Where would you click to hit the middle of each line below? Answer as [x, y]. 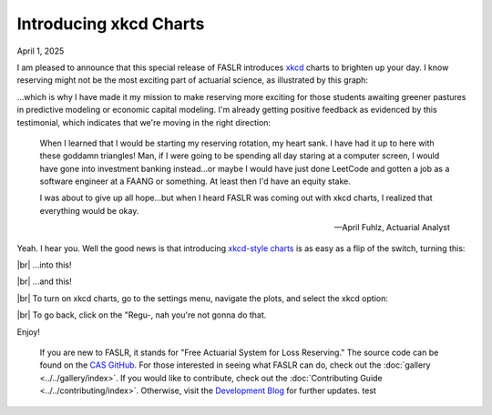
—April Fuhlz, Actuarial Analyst [392, 228]
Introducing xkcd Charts [111, 24]
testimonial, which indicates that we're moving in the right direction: [144, 122]
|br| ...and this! [44, 281]
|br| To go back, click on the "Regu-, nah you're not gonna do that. [142, 315]
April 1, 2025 [41, 51]
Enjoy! [29, 331]
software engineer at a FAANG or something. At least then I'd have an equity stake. [195, 181]
